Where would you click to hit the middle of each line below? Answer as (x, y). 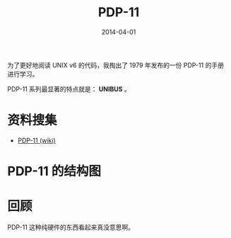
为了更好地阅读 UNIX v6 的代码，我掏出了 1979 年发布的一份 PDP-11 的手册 (116, 65)
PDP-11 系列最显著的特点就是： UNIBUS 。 (69, 89)
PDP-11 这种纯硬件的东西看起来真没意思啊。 (71, 227)
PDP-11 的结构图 (54, 171)
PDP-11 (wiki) (37, 140)
